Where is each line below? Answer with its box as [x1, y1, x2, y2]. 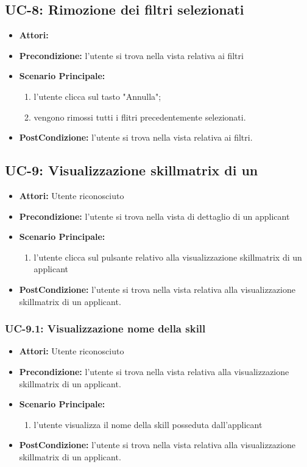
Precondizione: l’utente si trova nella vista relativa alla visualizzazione [19, 365, 289, 377]
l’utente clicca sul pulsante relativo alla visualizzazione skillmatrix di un [34, 250, 302, 263]
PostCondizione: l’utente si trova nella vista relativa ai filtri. [19, 131, 253, 144]
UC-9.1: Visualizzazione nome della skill [5, 321, 206, 336]
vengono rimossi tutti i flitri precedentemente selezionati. [34, 110, 246, 123]
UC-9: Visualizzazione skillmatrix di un [5, 161, 258, 180]
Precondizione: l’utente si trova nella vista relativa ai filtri [19, 49, 244, 61]
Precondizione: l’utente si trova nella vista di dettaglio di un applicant [19, 209, 290, 222]
